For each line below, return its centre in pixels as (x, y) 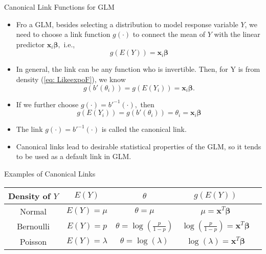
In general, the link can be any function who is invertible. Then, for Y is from (138, 69)
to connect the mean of (169, 34)
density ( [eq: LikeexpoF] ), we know (71, 79)
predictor (30, 44)
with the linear (237, 34)
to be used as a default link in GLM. (74, 156)
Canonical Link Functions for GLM (59, 7)
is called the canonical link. (144, 129)
